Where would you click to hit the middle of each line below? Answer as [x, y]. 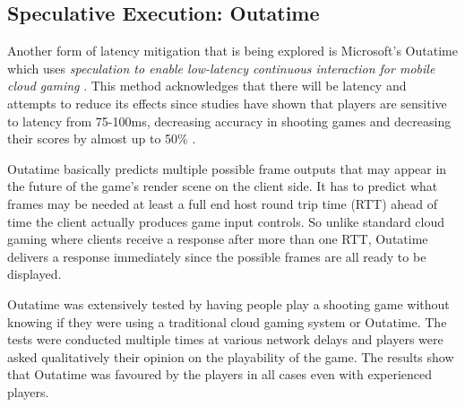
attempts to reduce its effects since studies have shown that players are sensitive [227, 103]
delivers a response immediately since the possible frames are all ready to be [217, 256]
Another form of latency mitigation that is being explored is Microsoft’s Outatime [232, 51]
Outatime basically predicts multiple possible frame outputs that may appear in [227, 168]
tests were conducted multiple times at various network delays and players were [225, 339]
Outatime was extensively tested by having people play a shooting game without [228, 303]
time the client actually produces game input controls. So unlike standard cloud [226, 221]
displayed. [34, 274]
